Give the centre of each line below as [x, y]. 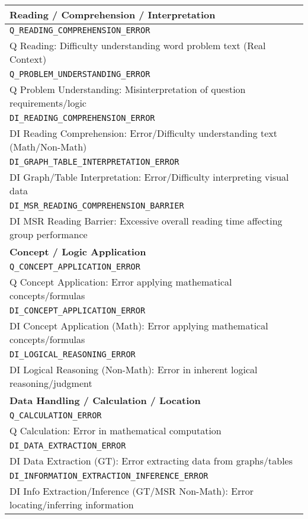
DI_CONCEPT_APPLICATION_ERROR [78, 310]
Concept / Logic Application [78, 252]
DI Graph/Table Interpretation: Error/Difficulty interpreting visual [149, 177]
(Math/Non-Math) [48, 147]
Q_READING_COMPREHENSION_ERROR [80, 30]
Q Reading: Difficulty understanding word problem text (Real [138, 45]
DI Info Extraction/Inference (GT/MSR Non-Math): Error [131, 491]
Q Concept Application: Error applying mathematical [121, 282]
